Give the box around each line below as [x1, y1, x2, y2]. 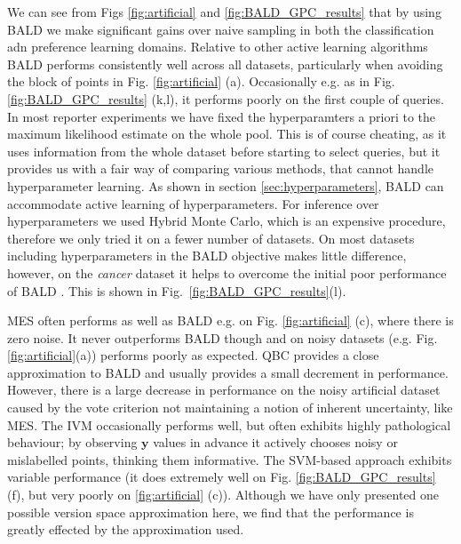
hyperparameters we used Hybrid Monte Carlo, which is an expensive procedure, [7, 212, 446, 230]
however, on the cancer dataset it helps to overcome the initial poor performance [7, 263, 447, 282]
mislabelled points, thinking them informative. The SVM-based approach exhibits [7, 450, 452, 468]
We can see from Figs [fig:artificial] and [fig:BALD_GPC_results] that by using [7, 3, 441, 20]
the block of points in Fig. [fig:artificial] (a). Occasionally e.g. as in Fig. [7, 72, 395, 91]
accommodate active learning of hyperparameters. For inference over [7, 194, 379, 212]
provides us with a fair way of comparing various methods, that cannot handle [7, 159, 433, 178]
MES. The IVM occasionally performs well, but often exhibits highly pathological [7, 415, 451, 434]
